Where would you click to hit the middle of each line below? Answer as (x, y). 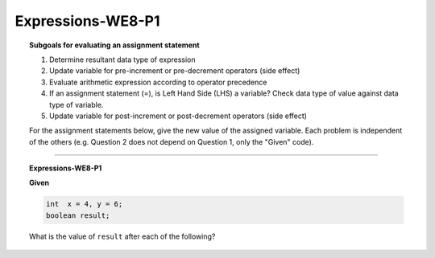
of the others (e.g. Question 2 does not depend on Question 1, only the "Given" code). (172, 141)
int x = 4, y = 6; (84, 204)
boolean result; (78, 215)
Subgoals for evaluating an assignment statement (115, 45)
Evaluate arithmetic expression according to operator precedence (158, 82)
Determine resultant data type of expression (123, 59)
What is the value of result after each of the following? (122, 236)
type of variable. (77, 104)
